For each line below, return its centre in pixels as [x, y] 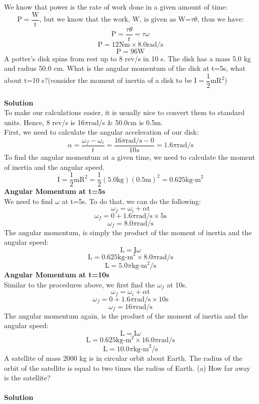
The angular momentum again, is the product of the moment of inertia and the [126, 315]
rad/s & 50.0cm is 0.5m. [126, 122]
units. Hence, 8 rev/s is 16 [44, 122]
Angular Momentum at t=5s [55, 191]
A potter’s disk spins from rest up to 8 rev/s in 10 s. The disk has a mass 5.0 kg [128, 58]
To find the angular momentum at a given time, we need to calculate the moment [130, 157]
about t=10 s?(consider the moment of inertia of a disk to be [98, 80]
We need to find [29, 201]
